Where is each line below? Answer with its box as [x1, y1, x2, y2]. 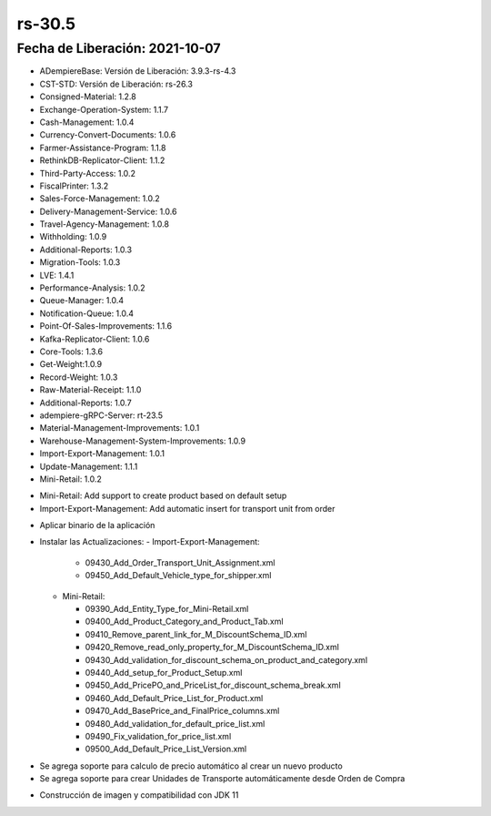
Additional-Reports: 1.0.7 [39, 397, 132, 408]
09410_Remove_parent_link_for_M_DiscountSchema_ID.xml [85, 628, 307, 639]
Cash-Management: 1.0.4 [39, 117, 135, 127]
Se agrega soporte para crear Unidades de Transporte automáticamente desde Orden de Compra [39, 773, 406, 784]
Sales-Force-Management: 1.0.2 [39, 193, 161, 204]
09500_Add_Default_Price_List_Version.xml [85, 743, 247, 755]
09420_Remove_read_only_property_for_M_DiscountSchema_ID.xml [85, 642, 340, 653]
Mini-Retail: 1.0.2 [39, 474, 102, 484]
